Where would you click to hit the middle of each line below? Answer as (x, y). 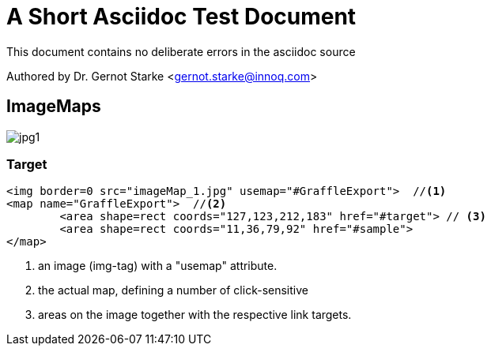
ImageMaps (54, 107)
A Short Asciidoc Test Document (181, 17)
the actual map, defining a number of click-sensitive (173, 290)
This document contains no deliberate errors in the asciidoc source (181, 51)
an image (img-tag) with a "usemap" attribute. (158, 266)
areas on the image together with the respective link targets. (195, 315)
